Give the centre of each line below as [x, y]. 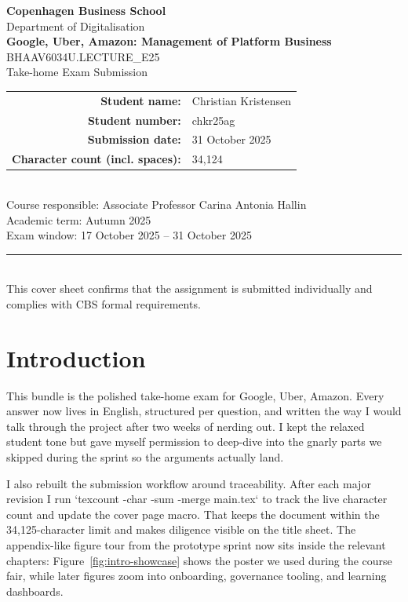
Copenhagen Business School [86, 10]
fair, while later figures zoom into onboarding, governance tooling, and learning [197, 576]
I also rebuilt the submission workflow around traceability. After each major [189, 483]
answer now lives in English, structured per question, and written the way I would [204, 411]
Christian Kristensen [242, 100]
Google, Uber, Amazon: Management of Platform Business [169, 41]
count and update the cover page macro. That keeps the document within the [193, 514]
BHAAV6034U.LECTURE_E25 [83, 56]
